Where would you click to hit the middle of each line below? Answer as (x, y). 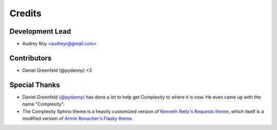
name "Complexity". (43, 104)
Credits (26, 13)
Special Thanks (35, 85)
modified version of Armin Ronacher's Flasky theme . (78, 119)
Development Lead (40, 31)
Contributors (31, 58)
